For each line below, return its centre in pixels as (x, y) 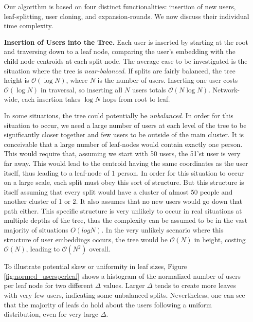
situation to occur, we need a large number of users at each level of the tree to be (125, 125)
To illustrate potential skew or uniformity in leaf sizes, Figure (96, 266)
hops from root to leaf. (136, 99)
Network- (226, 89)
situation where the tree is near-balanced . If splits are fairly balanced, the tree (120, 70)
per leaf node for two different (48, 285)
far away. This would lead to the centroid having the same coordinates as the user (126, 163)
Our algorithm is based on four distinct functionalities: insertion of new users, (120, 6)
